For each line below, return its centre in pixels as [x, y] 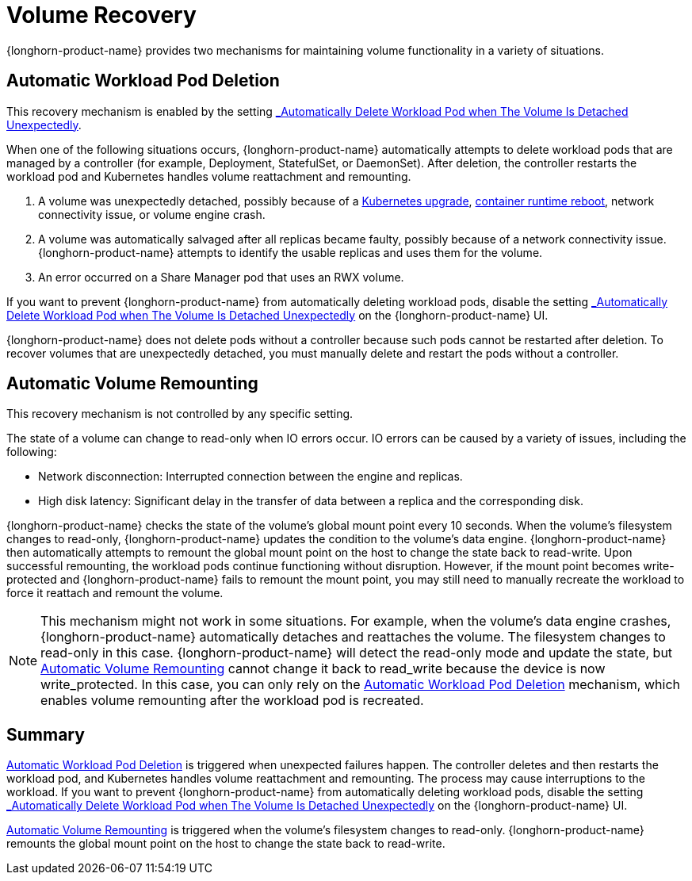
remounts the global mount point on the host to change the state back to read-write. [226, 844]
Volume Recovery [101, 15]
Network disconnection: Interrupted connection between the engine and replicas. [250, 477]
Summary [46, 734]
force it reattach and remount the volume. [115, 593]
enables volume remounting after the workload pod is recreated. [232, 701]
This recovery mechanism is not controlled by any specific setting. [180, 414]
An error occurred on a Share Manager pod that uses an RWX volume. [221, 277]
